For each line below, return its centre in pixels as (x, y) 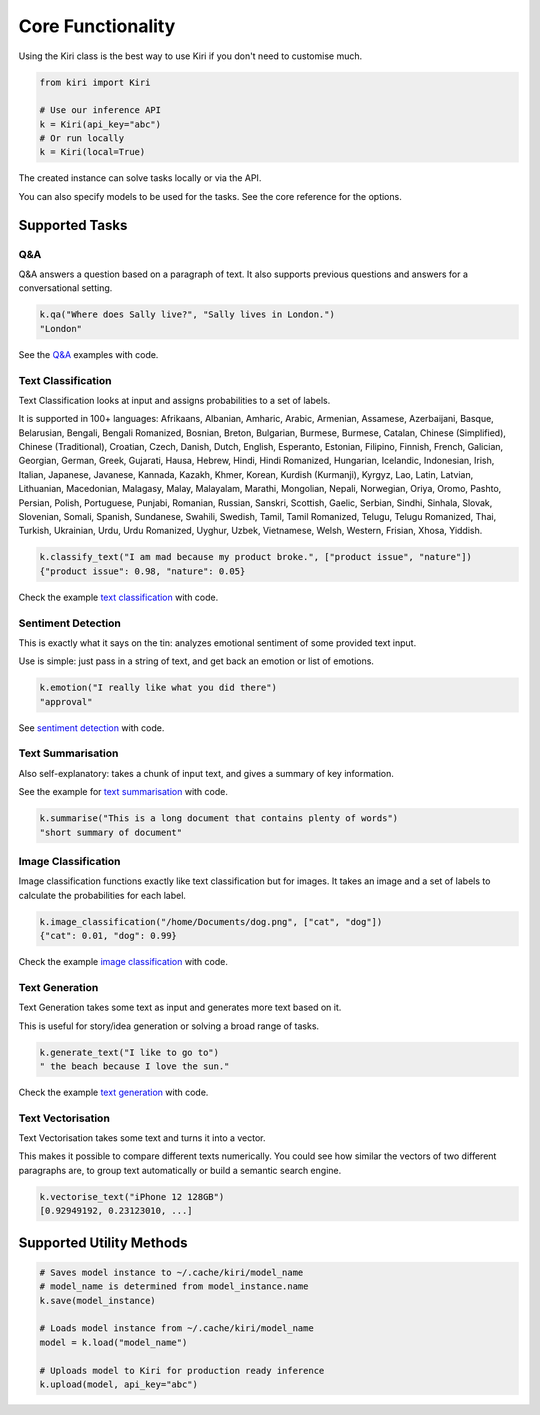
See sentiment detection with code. (91, 727)
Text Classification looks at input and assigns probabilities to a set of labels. (174, 400)
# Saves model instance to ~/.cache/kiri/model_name (171, 1272)
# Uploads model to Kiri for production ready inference (182, 1370)
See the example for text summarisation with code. (123, 792)
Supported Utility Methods (103, 1242)
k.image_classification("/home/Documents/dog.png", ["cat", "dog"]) (211, 921)
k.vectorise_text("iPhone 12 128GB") (132, 1196)
